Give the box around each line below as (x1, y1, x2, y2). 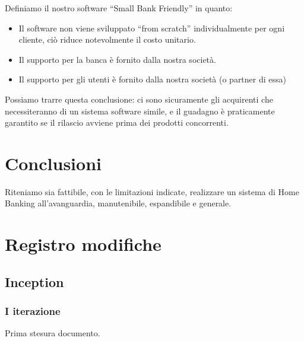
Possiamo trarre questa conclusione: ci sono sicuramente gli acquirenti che (5, 93, 273, 105)
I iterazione (5, 304, 61, 318)
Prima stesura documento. (5, 327, 100, 339)
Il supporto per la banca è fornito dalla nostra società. (18, 53, 216, 65)
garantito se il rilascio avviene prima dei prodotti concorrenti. (5, 116, 229, 129)
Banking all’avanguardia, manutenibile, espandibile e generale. (5, 197, 232, 209)
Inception (5, 272, 64, 291)
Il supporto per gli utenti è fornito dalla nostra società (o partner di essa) (18, 73, 286, 85)
